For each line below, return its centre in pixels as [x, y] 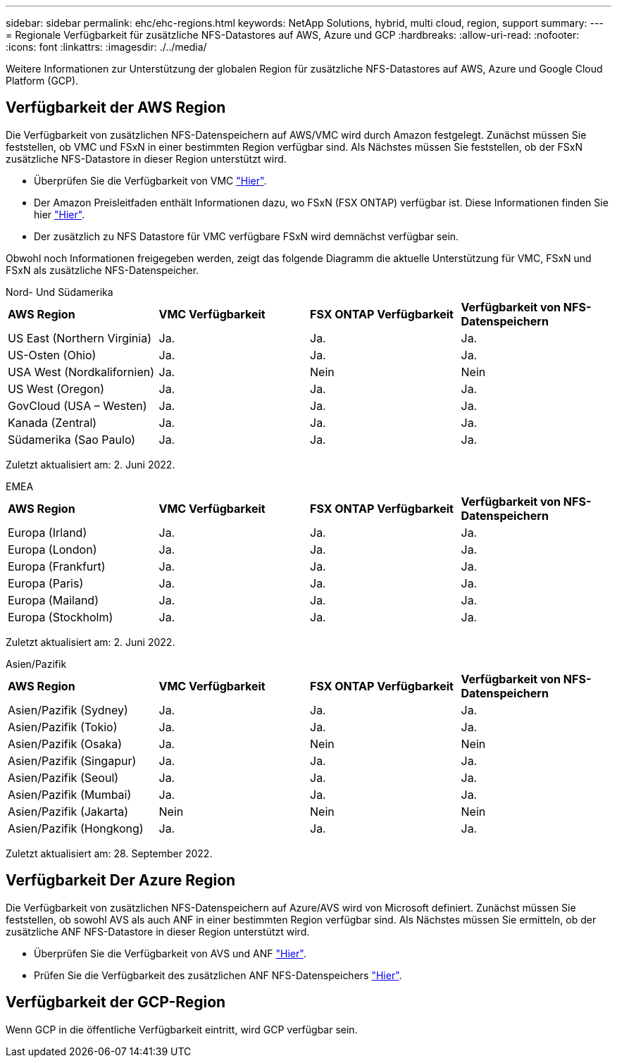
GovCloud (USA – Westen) [77, 405]
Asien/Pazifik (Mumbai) [70, 794]
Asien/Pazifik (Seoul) [63, 777]
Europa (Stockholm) [61, 617]
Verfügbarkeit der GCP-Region [116, 1002]
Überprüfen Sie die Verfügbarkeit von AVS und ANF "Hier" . [170, 953]
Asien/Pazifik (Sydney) [68, 710]
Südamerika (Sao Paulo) [72, 439]
